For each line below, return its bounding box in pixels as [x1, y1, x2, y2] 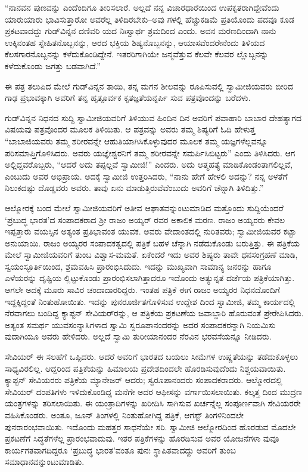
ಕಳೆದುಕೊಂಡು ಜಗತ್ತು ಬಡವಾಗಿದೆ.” [5, 59, 101, 72]
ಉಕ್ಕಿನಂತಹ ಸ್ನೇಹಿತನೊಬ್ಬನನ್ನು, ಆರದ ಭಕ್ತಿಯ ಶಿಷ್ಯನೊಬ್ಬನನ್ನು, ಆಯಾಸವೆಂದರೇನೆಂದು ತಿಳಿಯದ [5, 36, 265, 48]
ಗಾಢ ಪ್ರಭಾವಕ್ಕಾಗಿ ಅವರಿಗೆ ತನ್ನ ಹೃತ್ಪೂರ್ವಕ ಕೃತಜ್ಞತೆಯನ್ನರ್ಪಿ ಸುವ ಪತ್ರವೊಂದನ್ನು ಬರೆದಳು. [5, 91, 251, 104]
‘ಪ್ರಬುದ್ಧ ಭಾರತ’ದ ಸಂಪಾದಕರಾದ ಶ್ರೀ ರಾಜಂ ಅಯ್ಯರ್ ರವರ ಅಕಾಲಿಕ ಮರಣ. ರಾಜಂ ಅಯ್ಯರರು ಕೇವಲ [5, 213, 285, 226]
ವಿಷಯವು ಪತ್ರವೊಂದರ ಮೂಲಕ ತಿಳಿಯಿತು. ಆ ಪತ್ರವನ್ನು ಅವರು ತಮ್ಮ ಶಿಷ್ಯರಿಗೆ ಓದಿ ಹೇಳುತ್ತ [5, 123, 256, 135]
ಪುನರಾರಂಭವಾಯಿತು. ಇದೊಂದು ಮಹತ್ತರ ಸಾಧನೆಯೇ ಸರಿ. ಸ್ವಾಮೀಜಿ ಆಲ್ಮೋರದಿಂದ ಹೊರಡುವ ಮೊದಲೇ [5, 420, 296, 433]
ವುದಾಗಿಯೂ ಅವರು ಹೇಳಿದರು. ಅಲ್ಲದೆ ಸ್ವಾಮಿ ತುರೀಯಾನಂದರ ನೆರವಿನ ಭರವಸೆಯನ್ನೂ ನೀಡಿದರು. [5, 330, 272, 343]
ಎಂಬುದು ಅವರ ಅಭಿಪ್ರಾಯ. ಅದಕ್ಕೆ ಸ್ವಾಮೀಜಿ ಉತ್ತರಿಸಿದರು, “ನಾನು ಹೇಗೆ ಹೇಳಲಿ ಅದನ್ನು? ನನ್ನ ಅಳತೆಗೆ [5, 169, 288, 182]
